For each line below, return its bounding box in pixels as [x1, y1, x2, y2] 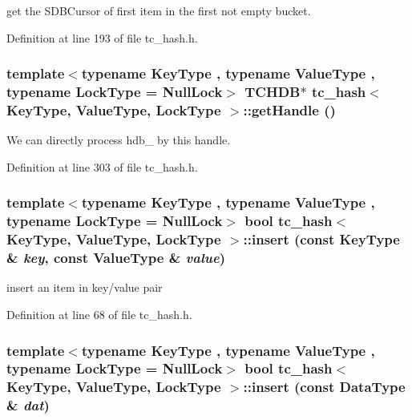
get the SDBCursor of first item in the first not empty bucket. [6, 2, 311, 18]
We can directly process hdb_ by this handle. [6, 131, 231, 148]
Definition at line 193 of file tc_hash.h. [6, 29, 198, 46]
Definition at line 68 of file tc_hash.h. [6, 306, 192, 323]
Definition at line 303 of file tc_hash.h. [6, 158, 198, 175]
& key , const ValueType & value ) [6, 248, 225, 268]
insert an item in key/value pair [6, 279, 163, 296]
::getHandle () [243, 99, 336, 119]
